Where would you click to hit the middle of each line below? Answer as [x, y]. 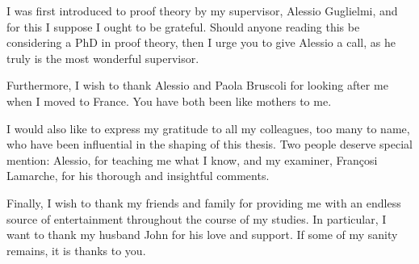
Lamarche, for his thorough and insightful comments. [138, 176]
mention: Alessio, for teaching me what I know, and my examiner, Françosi [192, 159]
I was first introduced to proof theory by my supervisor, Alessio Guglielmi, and [202, 10]
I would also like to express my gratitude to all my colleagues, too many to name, [208, 128]
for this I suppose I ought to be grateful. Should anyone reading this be [183, 26]
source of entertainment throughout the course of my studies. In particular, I [197, 218]
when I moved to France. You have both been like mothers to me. [169, 101]
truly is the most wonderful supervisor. [103, 58]
